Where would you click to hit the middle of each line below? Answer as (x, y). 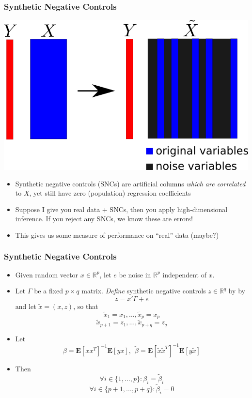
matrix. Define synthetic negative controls (144, 291)
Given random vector (47, 274)
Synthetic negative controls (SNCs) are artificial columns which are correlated (130, 183)
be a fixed (49, 291)
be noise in (135, 274)
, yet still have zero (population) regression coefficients (110, 193)
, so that (86, 306)
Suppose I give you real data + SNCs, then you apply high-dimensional (121, 209)
